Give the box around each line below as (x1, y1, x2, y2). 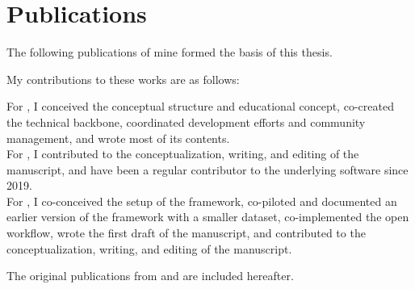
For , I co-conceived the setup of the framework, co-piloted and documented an (6, 192, 397, 209)
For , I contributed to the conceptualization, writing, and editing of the (6, 145, 359, 162)
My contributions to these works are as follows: (6, 70, 240, 87)
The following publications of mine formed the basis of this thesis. (6, 44, 333, 61)
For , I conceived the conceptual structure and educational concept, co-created (6, 98, 394, 115)
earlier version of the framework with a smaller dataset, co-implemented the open (6, 208, 409, 225)
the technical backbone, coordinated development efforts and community (6, 113, 366, 130)
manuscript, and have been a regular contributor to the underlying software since (6, 161, 409, 178)
